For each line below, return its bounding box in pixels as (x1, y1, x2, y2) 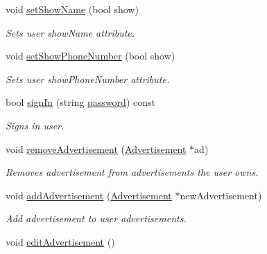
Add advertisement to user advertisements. (6, 211, 187, 226)
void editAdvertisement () (6, 234, 115, 248)
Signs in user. (6, 118, 64, 132)
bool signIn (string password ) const (6, 95, 155, 109)
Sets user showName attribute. (6, 25, 135, 39)
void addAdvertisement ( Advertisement (6, 188, 172, 202)
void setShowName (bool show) (6, 2, 139, 16)
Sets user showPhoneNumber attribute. (6, 71, 170, 86)
